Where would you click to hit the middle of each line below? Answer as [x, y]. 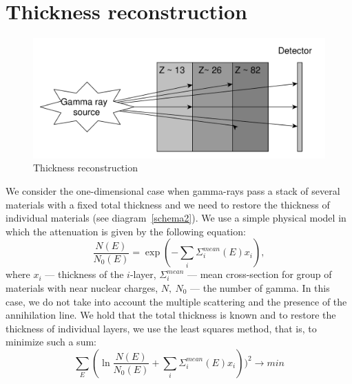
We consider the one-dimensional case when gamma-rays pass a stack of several [173, 191]
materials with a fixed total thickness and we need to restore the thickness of [168, 204]
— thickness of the [84, 274]
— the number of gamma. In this [260, 288]
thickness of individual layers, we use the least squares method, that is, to [161, 328]
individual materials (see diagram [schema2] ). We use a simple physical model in [176, 218]
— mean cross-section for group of [259, 274]
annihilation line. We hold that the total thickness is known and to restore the [171, 315]
